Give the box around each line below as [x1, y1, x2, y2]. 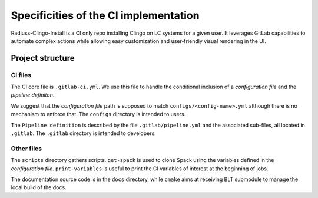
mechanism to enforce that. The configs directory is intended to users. [11, 111, 186, 118]
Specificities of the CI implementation [11, 9, 200, 22]
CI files [11, 71, 32, 79]
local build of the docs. [11, 184, 67, 191]
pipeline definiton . [11, 91, 55, 98]
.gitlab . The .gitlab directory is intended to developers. [11, 130, 156, 137]
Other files [11, 144, 42, 153]
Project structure [11, 53, 75, 63]
